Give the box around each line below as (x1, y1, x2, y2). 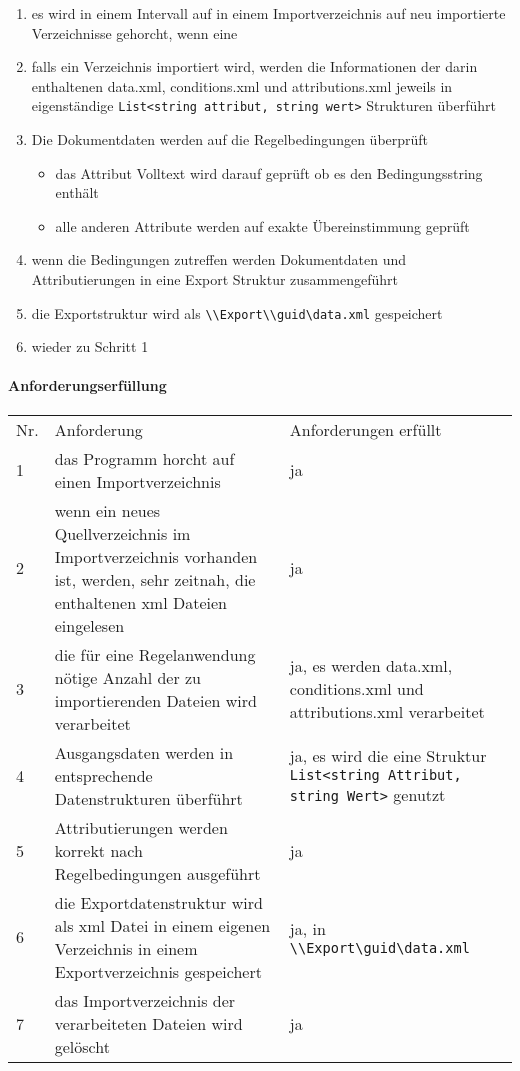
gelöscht (54, 1034, 110, 1058)
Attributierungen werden (54, 815, 228, 839)
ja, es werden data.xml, (289, 654, 453, 678)
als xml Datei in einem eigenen (54, 913, 271, 937)
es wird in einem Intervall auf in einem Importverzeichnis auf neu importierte (31, 3, 506, 23)
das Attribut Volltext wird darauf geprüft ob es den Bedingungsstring (55, 162, 483, 183)
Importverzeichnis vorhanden (54, 544, 258, 568)
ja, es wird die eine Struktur (289, 744, 487, 768)
